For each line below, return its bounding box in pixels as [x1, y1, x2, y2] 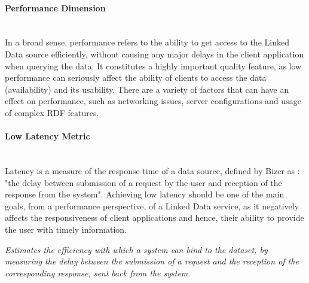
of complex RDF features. [5, 106, 99, 118]
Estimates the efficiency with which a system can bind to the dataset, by [5, 243, 268, 255]
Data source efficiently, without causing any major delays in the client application [5, 47, 304, 60]
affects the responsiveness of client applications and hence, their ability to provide [5, 211, 304, 224]
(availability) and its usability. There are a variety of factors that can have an [5, 83, 289, 95]
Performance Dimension [5, 1, 106, 14]
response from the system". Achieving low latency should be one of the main [5, 188, 284, 200]
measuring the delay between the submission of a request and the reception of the [5, 255, 299, 267]
